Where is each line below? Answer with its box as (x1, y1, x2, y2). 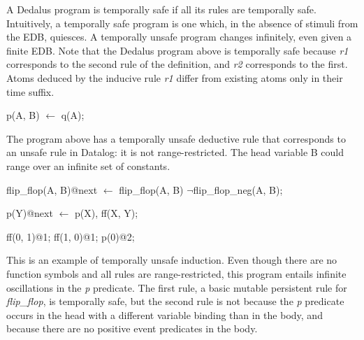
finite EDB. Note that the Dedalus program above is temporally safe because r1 (6, 43, 349, 57)
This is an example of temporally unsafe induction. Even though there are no (6, 253, 337, 267)
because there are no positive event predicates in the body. (6, 321, 258, 336)
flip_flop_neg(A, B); (193, 182, 283, 197)
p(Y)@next (6, 206, 53, 220)
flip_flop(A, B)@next (6, 182, 98, 197)
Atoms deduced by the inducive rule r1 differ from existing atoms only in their (6, 70, 343, 85)
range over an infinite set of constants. (6, 158, 170, 173)
